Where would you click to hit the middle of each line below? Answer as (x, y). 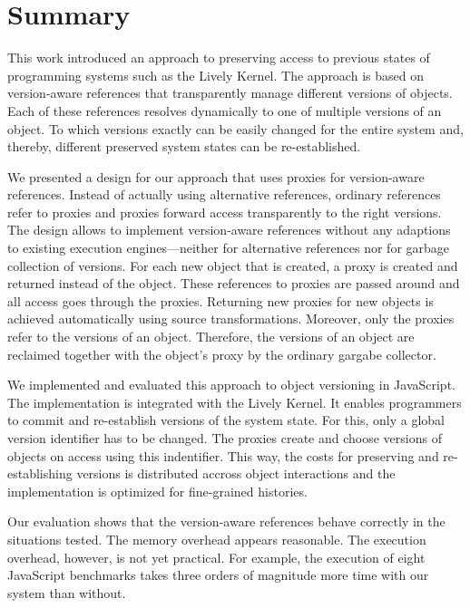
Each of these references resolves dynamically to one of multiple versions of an (225, 110)
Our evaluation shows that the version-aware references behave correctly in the (226, 521)
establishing (40, 473)
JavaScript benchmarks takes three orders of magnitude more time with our (218, 575)
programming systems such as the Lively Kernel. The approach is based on (215, 75)
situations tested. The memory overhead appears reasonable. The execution (217, 539)
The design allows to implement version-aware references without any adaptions (229, 230)
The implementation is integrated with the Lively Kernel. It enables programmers (235, 402)
